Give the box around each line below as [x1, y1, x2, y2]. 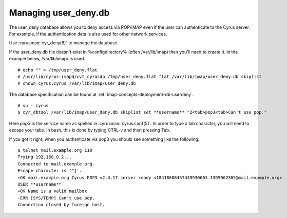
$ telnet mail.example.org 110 [18, 147, 93, 153]
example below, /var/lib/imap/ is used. [9, 56, 85, 62]
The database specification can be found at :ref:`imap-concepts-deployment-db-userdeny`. [9, 91, 194, 97]
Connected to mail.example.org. [18, 161, 95, 166]
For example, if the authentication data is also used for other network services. [9, 31, 168, 36]
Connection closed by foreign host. [18, 202, 105, 208]
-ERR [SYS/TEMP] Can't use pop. [18, 195, 95, 200]
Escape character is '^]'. [18, 168, 82, 174]
